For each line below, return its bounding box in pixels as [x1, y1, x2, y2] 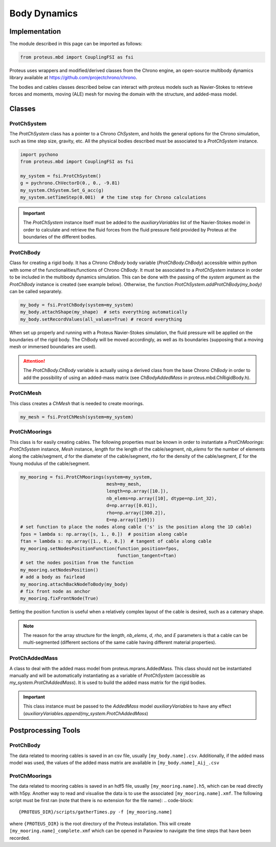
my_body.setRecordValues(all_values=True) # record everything [20, 316, 182, 322]
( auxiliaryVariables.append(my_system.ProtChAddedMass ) [23, 710, 148, 716]
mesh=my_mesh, [106, 481, 142, 487]
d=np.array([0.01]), [106, 503, 158, 508]
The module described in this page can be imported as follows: [9, 41, 143, 47]
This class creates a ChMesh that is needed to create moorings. [9, 400, 144, 406]
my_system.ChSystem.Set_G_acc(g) [20, 187, 104, 193]
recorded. [9, 835, 30, 841]
